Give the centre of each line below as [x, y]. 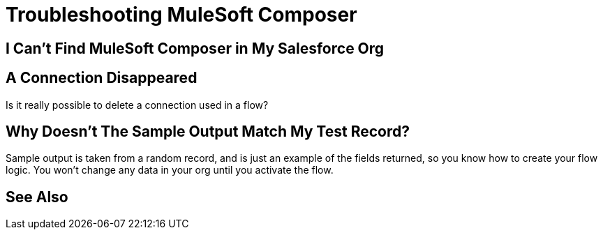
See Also [37, 197]
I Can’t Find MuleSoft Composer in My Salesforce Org [195, 48]
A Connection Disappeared [102, 78]
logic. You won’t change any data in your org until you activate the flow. [170, 170]
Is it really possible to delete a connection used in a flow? [137, 105]
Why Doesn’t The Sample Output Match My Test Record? [208, 132]
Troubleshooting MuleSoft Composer [181, 15]
